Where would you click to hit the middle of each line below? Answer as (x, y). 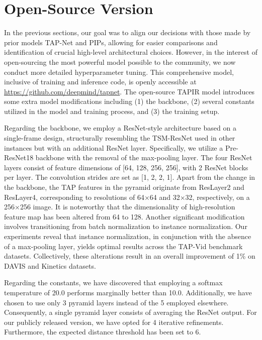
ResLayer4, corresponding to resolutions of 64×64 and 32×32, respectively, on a (127, 197)
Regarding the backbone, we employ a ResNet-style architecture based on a (120, 128)
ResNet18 (19, 157)
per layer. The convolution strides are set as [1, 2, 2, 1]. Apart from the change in (130, 177)
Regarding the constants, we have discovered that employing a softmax (113, 282)
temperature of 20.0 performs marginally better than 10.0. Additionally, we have (128, 292)
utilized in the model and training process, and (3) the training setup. (112, 111)
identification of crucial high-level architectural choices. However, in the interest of (131, 52)
